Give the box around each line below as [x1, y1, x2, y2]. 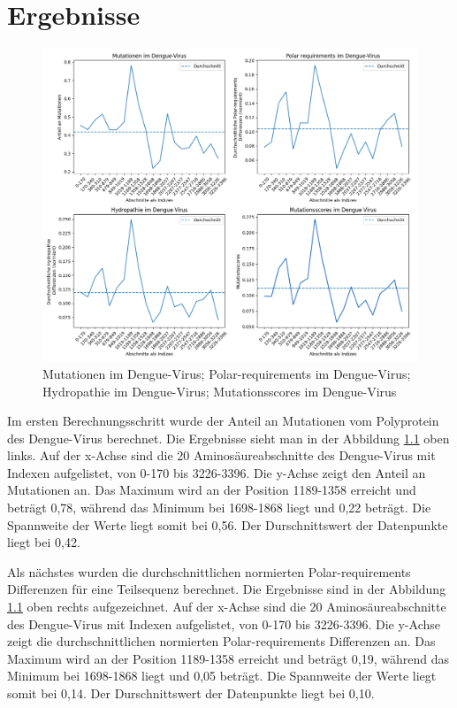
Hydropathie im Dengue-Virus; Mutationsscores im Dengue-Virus [42, 381, 397, 400]
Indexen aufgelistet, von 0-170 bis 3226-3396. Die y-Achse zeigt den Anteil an [7, 463, 426, 481]
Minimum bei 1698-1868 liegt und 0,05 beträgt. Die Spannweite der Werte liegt [7, 666, 437, 685]
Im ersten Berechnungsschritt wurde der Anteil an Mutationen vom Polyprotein [7, 412, 439, 430]
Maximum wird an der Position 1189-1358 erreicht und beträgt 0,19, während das [7, 649, 449, 667]
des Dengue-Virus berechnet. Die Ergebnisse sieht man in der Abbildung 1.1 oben [7, 428, 450, 447]
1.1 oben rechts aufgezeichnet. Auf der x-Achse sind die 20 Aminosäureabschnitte [7, 597, 446, 616]
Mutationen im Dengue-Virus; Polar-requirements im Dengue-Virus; [42, 364, 411, 382]
